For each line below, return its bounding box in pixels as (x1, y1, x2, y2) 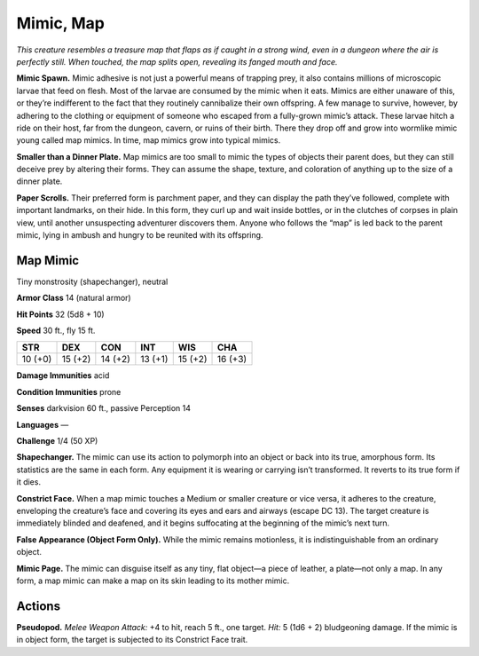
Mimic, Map (16, 13, 106, 33)
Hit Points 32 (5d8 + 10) (16, 309, 106, 320)
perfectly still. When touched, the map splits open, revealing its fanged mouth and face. (16, 56, 338, 67)
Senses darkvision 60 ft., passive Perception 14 (16, 403, 191, 414)
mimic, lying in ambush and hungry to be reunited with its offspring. (16, 230, 263, 241)
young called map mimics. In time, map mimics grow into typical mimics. (16, 135, 281, 146)
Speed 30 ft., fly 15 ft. (16, 325, 96, 336)
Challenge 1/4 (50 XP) (16, 436, 98, 447)
